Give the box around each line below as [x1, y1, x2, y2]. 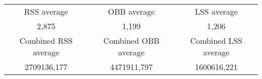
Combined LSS [190, 35, 243, 46]
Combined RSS [19, 35, 73, 46]
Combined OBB [103, 35, 160, 46]
